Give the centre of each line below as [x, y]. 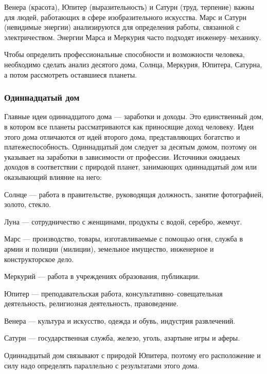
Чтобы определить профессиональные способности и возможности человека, [124, 54]
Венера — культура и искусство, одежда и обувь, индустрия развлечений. [120, 320]
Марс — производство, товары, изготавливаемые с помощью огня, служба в [124, 239]
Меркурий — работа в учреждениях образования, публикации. [102, 276]
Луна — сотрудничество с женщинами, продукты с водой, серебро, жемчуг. [123, 221]
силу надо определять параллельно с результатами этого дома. [102, 365]
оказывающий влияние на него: [53, 176]
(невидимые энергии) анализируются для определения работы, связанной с [122, 27]
